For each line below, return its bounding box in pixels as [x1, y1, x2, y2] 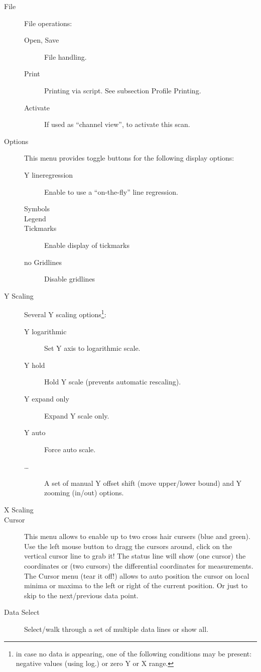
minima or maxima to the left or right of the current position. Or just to [24, 580, 247, 591]
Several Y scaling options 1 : [24, 308, 106, 319]
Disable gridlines [44, 274, 95, 284]
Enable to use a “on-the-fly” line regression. [44, 186, 178, 197]
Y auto [24, 427, 46, 438]
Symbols [24, 203, 50, 214]
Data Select [4, 607, 40, 617]
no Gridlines [24, 256, 62, 267]
